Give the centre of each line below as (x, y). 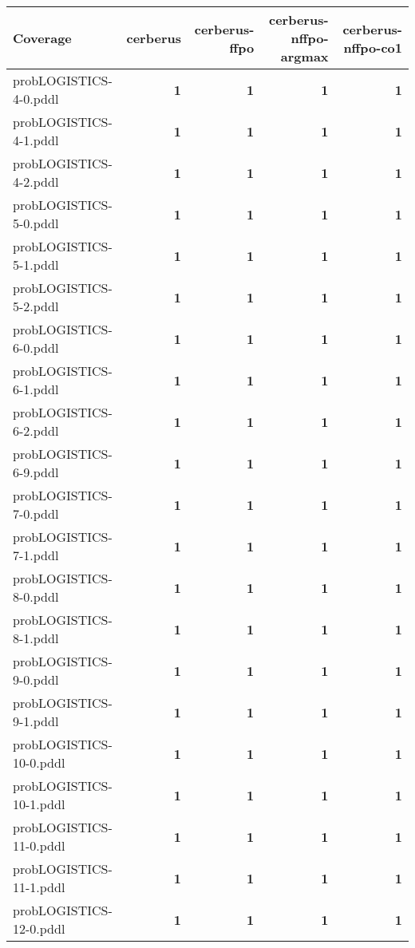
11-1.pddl (39, 887)
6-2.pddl (36, 431)
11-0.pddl (39, 845)
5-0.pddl (36, 223)
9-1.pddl (36, 721)
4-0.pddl (36, 99)
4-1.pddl (36, 140)
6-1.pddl (36, 389)
